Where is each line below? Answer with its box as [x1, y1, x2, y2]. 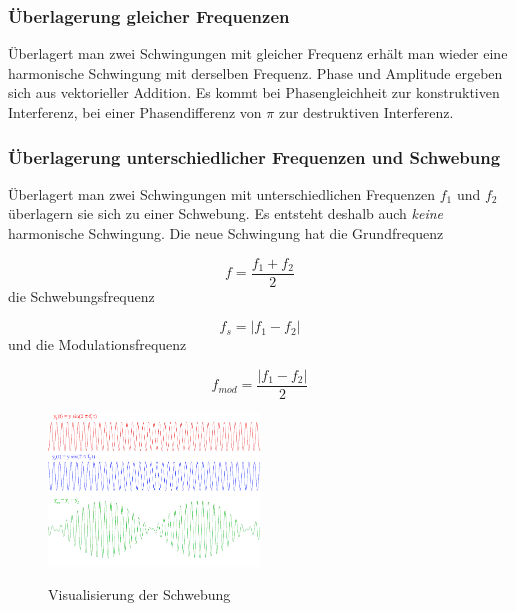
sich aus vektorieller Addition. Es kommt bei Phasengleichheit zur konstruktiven [8, 82, 500, 103]
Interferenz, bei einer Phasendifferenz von [8, 102, 262, 122]
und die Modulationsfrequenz [8, 334, 187, 355]
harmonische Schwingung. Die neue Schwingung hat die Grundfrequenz [8, 223, 444, 243]
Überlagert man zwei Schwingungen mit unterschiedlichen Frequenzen [8, 183, 436, 204]
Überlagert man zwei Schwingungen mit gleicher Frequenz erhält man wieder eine [8, 43, 508, 64]
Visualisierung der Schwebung [48, 584, 231, 605]
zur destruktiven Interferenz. [278, 102, 454, 122]
